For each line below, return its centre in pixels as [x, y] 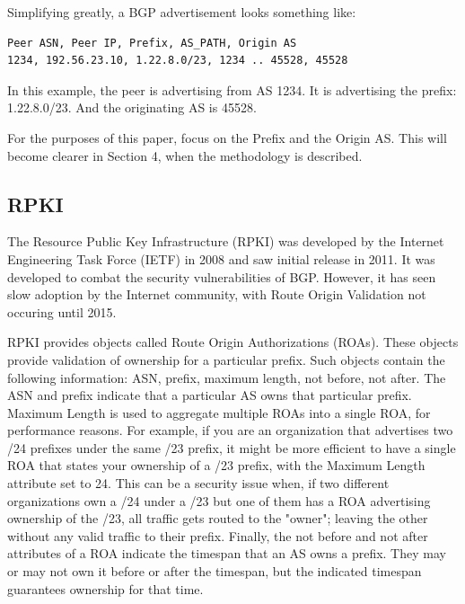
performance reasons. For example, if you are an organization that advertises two [230, 430]
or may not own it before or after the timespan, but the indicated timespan [215, 571]
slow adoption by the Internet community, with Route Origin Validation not [217, 294]
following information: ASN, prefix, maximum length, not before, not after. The [227, 377]
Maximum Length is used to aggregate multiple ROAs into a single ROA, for [219, 412]
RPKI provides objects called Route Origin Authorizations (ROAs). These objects [233, 342]
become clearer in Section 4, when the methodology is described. [185, 155]
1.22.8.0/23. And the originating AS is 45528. [132, 107]
